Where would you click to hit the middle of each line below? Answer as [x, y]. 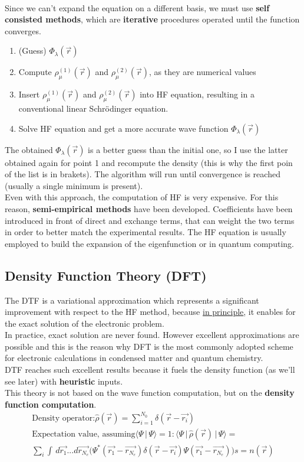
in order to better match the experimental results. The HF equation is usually [146, 232]
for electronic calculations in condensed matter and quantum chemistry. [134, 358]
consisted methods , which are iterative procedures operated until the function [152, 19]
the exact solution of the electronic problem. [85, 323]
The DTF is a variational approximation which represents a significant [132, 300]
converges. [23, 30]
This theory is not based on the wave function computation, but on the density [150, 393]
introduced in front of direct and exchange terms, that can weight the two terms [150, 220]
